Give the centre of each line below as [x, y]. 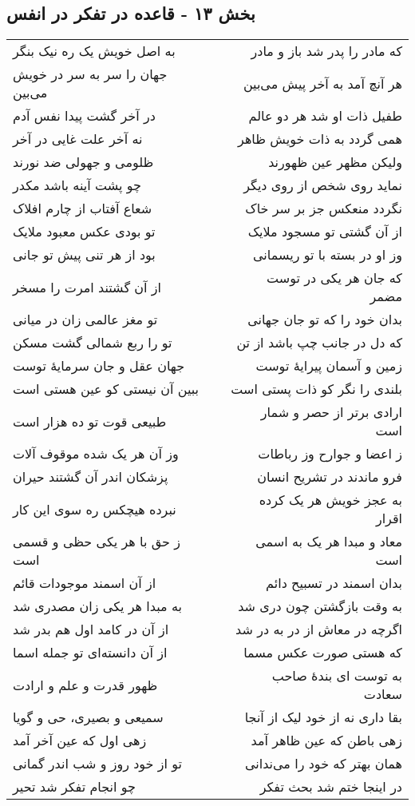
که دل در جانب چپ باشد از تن [319, 343]
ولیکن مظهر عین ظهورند [335, 162]
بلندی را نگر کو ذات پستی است [316, 389]
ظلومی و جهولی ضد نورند [83, 162]
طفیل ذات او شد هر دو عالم [325, 116]
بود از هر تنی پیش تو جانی [84, 255]
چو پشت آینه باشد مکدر [77, 185]
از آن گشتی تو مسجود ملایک [325, 232]
